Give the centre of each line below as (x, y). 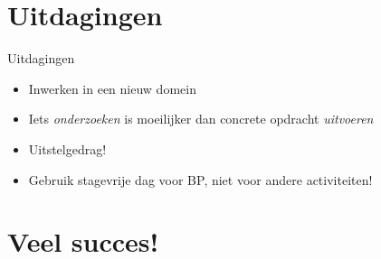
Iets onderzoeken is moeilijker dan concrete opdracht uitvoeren (201, 119)
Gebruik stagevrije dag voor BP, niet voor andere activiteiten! (200, 179)
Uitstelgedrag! (67, 148)
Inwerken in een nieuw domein (112, 88)
